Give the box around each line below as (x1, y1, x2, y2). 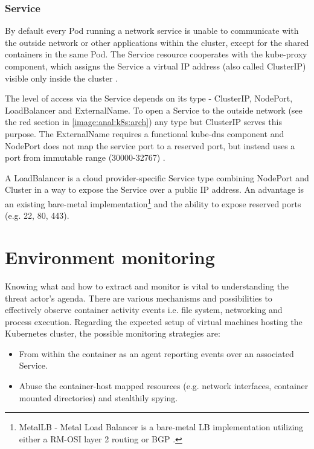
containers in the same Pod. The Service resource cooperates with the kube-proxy (5, 48, 307, 60)
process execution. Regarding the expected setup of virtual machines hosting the (5, 315, 303, 328)
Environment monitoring (5, 244, 215, 269)
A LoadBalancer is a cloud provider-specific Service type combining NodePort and (5, 171, 309, 184)
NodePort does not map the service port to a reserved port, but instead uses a (5, 139, 295, 152)
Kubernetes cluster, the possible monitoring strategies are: (5, 327, 220, 340)
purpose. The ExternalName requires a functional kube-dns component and (5, 127, 284, 140)
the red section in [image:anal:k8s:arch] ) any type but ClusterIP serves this (5, 115, 282, 128)
